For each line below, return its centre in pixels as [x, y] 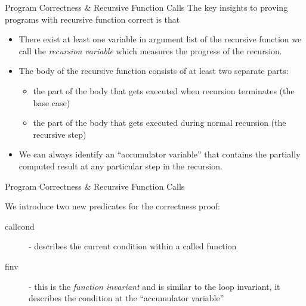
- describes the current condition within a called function [133, 246]
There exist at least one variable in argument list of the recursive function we [160, 39]
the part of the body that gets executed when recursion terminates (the [164, 90]
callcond [20, 226]
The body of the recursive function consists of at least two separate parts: [154, 71]
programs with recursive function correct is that [92, 19]
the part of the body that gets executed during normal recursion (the [160, 123]
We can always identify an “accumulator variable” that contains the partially [160, 154]
